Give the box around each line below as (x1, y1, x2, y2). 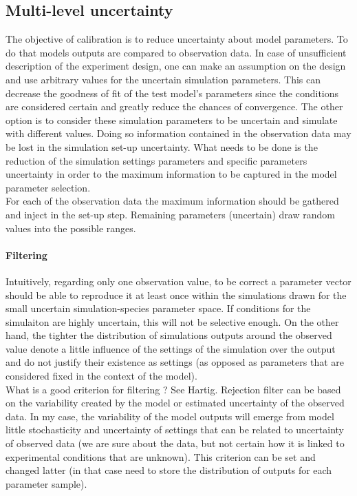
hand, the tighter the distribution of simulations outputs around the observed (6, 328, 332, 342)
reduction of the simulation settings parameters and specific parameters (6, 153, 307, 167)
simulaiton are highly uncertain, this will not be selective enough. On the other (6, 314, 339, 329)
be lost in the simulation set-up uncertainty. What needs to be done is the (6, 139, 318, 154)
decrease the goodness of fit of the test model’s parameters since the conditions (6, 85, 339, 100)
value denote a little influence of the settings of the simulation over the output (6, 341, 336, 355)
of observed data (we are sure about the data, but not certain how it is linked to (6, 436, 345, 451)
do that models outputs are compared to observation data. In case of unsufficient (6, 45, 347, 59)
